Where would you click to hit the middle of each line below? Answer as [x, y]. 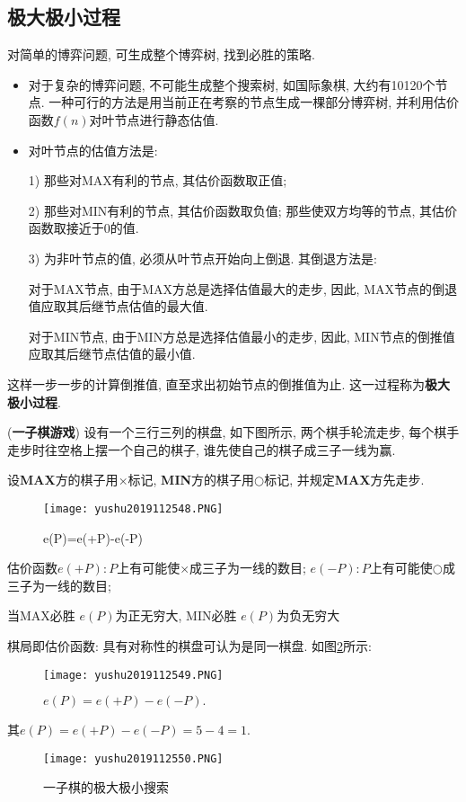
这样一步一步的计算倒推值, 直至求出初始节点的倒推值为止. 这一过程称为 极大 [229, 383]
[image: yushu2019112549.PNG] [133, 675]
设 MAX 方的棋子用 [63, 480]
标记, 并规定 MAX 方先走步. [344, 480]
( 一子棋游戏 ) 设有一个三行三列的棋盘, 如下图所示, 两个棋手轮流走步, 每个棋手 [233, 432]
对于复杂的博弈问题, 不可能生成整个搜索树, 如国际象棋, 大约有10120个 [232, 84]
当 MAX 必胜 [41, 615]
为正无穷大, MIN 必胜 [176, 615]
